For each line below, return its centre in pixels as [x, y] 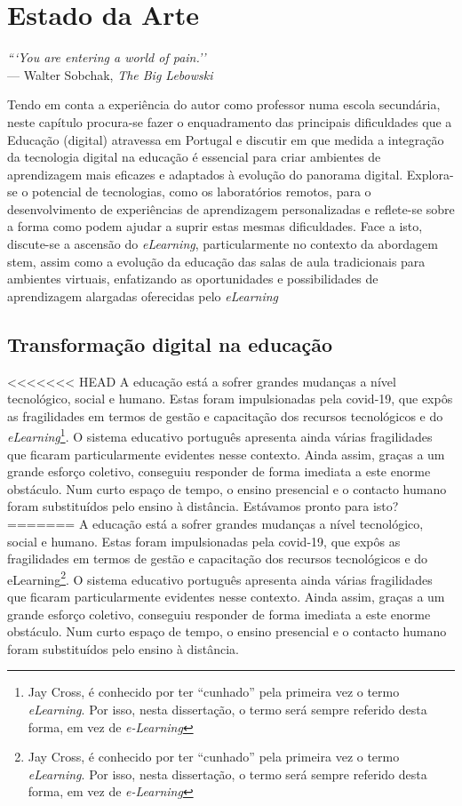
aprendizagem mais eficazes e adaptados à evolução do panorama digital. [205, 174]
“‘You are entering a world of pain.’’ [107, 57]
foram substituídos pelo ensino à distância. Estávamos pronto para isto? [203, 506]
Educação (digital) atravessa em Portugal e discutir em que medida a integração [226, 139]
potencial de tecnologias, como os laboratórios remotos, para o [202, 192]
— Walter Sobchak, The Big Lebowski [110, 74]
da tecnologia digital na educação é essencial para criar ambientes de [194, 157]
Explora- [430, 174]
